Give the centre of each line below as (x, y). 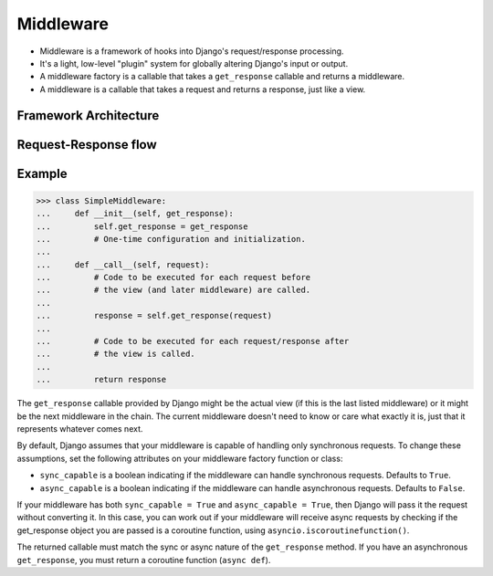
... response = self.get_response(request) (154, 316)
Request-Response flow (87, 145)
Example (42, 173)
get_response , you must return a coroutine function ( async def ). (144, 560)
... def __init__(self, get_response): (135, 214)
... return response (101, 380)
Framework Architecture (88, 115)
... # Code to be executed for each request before (173, 278)
